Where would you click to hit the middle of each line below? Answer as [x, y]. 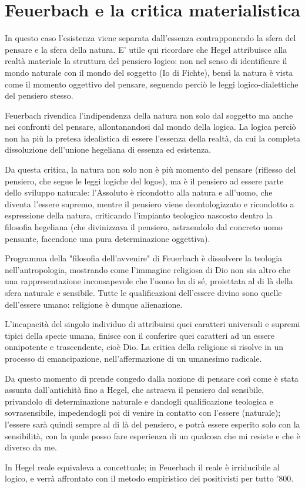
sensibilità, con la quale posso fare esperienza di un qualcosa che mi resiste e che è [152, 435]
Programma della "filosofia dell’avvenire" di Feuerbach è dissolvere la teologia [144, 258]
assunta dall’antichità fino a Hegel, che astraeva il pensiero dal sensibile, [135, 390]
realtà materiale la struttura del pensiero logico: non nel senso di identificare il [146, 61]
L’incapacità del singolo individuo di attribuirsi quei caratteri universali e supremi [152, 324]
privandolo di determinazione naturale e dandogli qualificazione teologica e [139, 401]
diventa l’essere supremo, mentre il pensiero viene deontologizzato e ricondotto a [150, 203]
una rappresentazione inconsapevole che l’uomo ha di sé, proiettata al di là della [149, 281]
